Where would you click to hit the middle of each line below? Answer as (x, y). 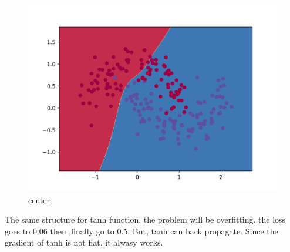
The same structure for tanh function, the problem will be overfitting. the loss (145, 219)
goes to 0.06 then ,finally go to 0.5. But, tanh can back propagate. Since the (141, 231)
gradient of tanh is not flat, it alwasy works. (84, 242)
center (39, 199)
